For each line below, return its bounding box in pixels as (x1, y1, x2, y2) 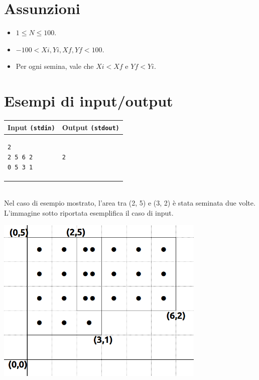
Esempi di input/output (4, 90, 173, 111)
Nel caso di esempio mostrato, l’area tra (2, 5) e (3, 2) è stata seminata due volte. (4, 198, 255, 208)
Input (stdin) (8, 122, 55, 132)
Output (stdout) (62, 122, 119, 132)
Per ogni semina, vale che (16, 61, 94, 71)
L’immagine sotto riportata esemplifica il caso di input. (4, 207, 174, 218)
